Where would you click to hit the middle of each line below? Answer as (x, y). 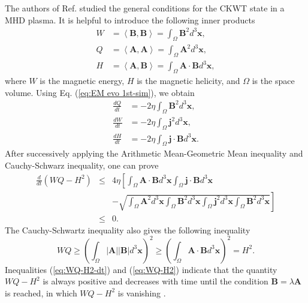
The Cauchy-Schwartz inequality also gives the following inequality (128, 229)
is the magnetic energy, (82, 81)
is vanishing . (142, 292)
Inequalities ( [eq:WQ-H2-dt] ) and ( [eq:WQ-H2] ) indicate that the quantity (141, 269)
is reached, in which (41, 292)
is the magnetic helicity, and (188, 81)
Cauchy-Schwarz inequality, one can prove (82, 165)
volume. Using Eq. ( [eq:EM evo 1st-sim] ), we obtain (100, 92)
